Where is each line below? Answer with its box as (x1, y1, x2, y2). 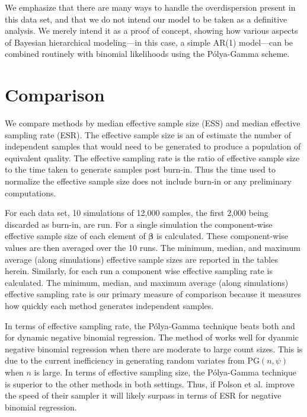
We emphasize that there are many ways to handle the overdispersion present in (5, 1, 296, 13)
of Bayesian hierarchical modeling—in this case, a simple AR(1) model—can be (5, 36, 293, 48)
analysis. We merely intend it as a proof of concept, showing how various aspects (5, 24, 298, 37)
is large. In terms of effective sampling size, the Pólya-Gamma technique (34, 365, 297, 378)
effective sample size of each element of (5, 230, 146, 242)
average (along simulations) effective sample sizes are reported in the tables (5, 253, 278, 265)
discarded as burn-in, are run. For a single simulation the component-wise (5, 218, 273, 230)
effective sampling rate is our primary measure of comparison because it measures (5, 288, 302, 300)
